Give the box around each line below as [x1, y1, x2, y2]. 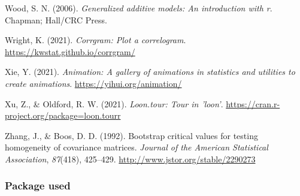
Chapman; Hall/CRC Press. [5, 13, 107, 26]
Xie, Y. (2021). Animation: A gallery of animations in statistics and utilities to [5, 65, 295, 78]
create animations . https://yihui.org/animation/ [5, 77, 182, 89]
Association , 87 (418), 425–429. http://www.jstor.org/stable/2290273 [5, 152, 256, 165]
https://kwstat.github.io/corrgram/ [5, 45, 135, 58]
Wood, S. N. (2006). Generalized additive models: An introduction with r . [5, 2, 272, 14]
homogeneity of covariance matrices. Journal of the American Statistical [5, 141, 268, 153]
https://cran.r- [226, 97, 280, 110]
